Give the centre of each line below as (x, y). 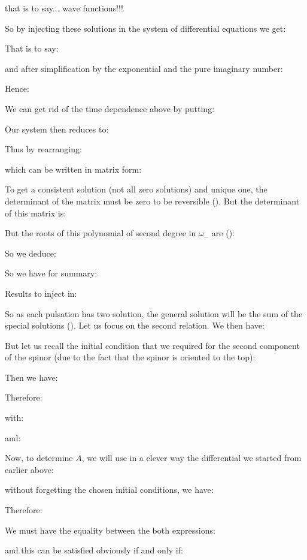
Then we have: (31, 377)
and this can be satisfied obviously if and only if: (94, 550)
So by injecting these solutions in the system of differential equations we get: (145, 28)
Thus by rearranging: (43, 149)
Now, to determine (39, 458)
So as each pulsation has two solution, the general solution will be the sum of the (154, 313)
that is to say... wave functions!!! (64, 8)
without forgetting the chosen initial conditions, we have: (109, 490)
